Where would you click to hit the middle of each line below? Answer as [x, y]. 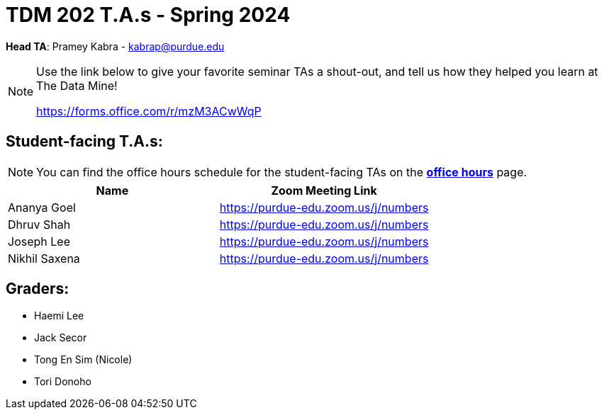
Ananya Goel [42, 207]
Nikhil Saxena [44, 258]
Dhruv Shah [39, 224]
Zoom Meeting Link [324, 190]
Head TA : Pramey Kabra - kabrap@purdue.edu [115, 46]
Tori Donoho [63, 382]
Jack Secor [61, 338]
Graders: [38, 289]
